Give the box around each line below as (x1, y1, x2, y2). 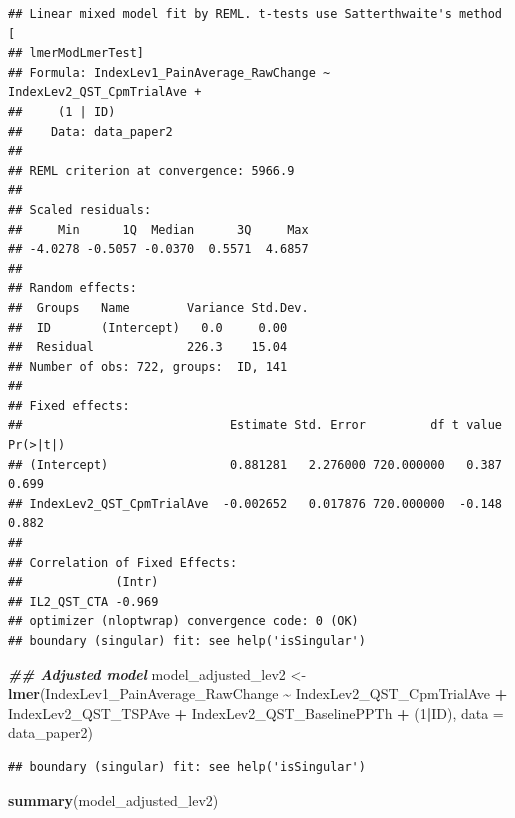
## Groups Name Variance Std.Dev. (8, 300, 309, 315)
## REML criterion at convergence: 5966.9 (8, 163, 295, 178)
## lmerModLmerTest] (8, 46, 145, 61)
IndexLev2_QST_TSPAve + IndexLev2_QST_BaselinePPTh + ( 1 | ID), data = (8, 702, 504, 723)
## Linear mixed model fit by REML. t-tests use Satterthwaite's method (8, 7, 502, 21)
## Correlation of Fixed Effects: (8, 555, 238, 570)
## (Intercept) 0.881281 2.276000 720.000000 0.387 (8, 457, 502, 472)
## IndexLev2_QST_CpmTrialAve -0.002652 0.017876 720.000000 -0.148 (8, 496, 502, 511)
